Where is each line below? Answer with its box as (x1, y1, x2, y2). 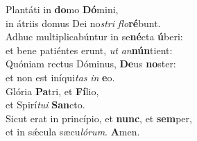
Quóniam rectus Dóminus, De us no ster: (6, 56, 176, 71)
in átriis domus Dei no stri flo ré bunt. (6, 15, 161, 30)
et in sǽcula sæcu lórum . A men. (6, 124, 140, 139)
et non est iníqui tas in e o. (6, 69, 115, 84)
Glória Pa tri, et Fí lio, (6, 83, 99, 98)
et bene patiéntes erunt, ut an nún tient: (6, 42, 173, 57)
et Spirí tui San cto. (6, 97, 85, 112)
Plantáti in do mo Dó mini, (6, 2, 119, 16)
